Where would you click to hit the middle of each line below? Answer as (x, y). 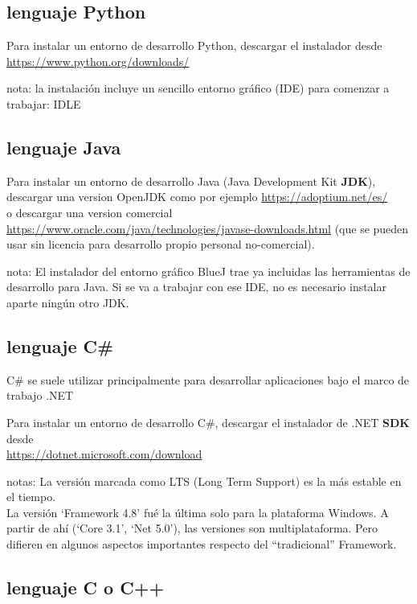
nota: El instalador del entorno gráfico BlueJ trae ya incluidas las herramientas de (208, 271)
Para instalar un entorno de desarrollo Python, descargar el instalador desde (194, 45)
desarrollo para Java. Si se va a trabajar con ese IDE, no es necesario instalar (197, 287)
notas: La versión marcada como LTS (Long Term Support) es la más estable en (204, 481)
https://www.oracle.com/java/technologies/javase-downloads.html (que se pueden (208, 228)
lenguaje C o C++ (86, 588)
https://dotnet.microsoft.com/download (104, 454)
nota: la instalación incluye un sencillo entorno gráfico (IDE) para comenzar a (198, 88)
